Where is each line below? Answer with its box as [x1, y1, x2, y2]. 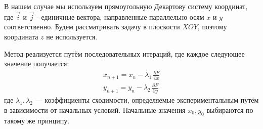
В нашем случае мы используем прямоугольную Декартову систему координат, [4, 1, 248, 11]
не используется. [46, 31, 98, 41]
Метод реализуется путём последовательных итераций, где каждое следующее [4, 48, 245, 59]
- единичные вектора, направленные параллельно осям [36, 11, 204, 22]
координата [4, 31, 38, 41]
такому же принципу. [4, 115, 70, 125]
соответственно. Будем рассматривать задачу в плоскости [4, 21, 180, 32]
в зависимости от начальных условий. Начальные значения [4, 104, 186, 115]
